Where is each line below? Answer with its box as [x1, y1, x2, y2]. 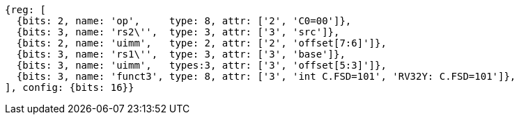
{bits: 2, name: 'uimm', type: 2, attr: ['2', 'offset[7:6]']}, [16, 37, 387, 49]
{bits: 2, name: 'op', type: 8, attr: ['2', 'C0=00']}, [16, 15, 352, 26]
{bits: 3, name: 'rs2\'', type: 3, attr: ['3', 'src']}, [16, 26, 340, 37]
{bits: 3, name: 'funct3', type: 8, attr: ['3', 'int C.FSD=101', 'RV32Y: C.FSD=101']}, [16, 71, 516, 82]
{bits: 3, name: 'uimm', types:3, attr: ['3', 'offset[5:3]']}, [16, 60, 387, 71]
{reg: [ [5, 4, 47, 15]
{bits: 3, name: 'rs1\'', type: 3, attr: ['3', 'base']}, [16, 49, 346, 60]
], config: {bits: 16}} [5, 82, 134, 93]
